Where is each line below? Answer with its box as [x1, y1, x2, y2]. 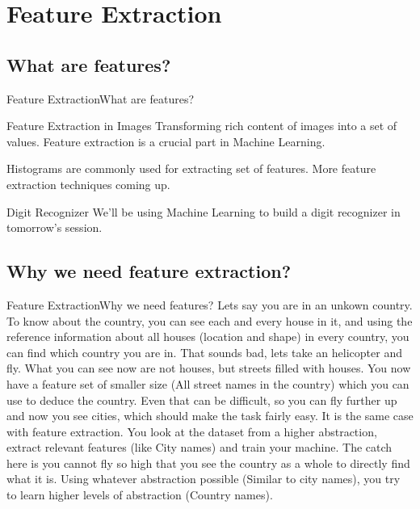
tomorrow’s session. [6, 219, 103, 236]
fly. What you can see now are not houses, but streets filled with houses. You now [6, 360, 411, 376]
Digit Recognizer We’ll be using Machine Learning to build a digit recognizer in [6, 203, 401, 220]
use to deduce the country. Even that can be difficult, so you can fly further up [6, 391, 397, 408]
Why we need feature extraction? [6, 259, 292, 284]
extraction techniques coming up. [6, 175, 170, 192]
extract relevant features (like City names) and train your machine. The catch [6, 439, 393, 456]
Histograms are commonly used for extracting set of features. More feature [6, 160, 376, 177]
